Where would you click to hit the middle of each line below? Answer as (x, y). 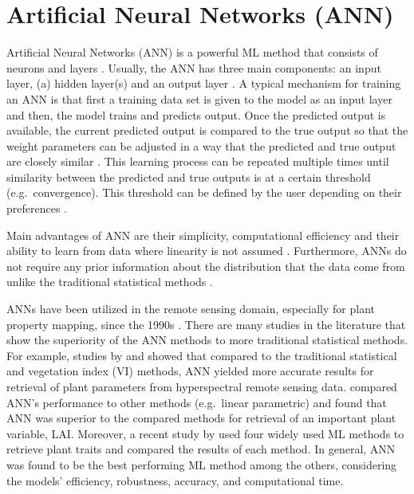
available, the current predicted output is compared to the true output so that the (207, 130)
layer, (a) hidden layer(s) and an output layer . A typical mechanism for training (204, 83)
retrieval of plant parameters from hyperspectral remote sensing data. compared (202, 386)
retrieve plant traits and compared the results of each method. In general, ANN (201, 449)
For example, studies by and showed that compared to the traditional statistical (202, 355)
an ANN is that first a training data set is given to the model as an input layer (199, 98)
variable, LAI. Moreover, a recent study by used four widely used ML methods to (205, 433)
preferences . (37, 208)
